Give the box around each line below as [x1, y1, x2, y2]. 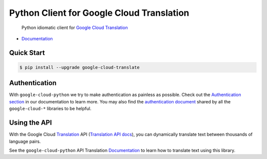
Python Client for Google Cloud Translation [9, 7, 190, 18]
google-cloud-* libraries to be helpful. [9, 106, 91, 112]
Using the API [9, 119, 52, 127]
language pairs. [9, 138, 41, 144]
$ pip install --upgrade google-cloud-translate [19, 64, 140, 70]
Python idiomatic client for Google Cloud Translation [21, 25, 128, 31]
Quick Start [9, 48, 45, 57]
